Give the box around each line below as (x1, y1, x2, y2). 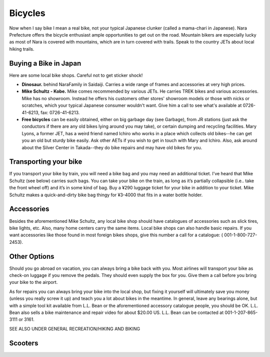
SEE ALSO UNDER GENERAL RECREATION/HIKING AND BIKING (9, 325, 140, 331)
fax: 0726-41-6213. (40, 109, 80, 115)
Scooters (9, 338, 38, 347)
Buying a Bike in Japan (9, 59, 81, 68)
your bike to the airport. (9, 279, 58, 285)
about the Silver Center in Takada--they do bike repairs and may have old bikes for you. (21, 144, 202, 150)
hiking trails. (9, 46, 34, 52)
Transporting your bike (9, 158, 82, 166)
